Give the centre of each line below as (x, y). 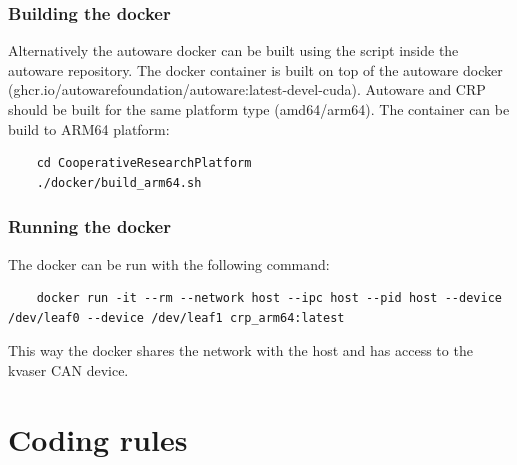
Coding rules (98, 438)
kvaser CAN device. (68, 369)
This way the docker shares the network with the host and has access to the (240, 350)
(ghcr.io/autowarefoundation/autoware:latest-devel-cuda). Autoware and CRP (247, 89)
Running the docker (89, 226)
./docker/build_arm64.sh (119, 182)
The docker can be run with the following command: (169, 263)
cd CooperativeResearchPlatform (144, 163)
